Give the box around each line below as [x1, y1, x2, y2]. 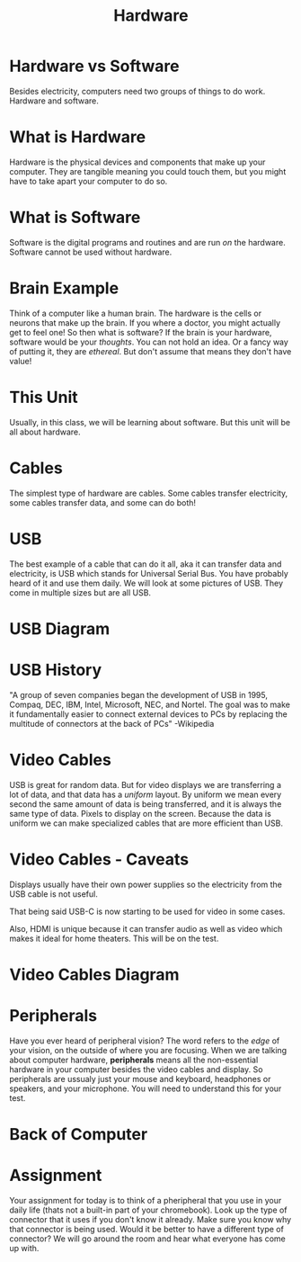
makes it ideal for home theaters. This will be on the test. [9, 933, 219, 944]
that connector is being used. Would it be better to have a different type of [9, 1223, 285, 1234]
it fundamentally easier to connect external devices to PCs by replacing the [9, 708, 288, 720]
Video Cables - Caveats [9, 849, 190, 869]
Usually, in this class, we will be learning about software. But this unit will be [9, 416, 290, 427]
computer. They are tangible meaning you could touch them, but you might [9, 166, 287, 176]
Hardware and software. [9, 95, 99, 106]
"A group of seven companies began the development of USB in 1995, [9, 689, 268, 700]
